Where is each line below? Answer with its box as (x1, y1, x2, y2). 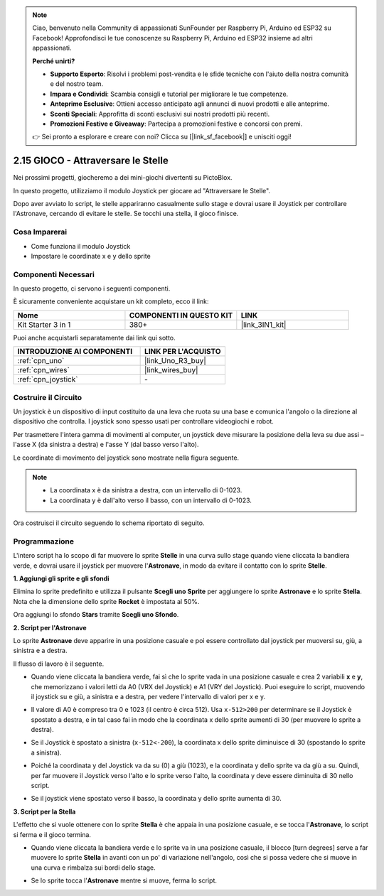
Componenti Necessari (13, 269, 95, 279)
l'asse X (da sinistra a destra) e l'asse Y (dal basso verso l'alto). (13, 441, 199, 449)
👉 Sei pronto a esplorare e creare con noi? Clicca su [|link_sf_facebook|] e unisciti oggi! (32, 132, 292, 141)
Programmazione (13, 536, 75, 546)
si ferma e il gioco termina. (13, 830, 92, 838)
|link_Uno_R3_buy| (144, 356, 206, 366)
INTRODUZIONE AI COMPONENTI (17, 347, 133, 357)
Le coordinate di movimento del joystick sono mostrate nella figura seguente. (13, 453, 240, 462)
